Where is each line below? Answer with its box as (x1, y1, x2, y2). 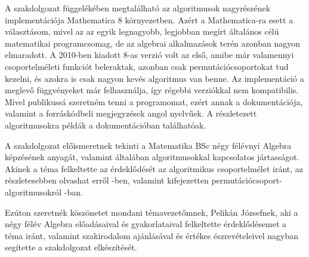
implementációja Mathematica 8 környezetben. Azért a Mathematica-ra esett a (5, 13, 293, 26)
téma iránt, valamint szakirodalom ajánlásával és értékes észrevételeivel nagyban (5, 229, 299, 241)
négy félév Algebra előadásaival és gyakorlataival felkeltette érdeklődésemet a (5, 218, 287, 230)
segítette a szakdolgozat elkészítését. (5, 241, 137, 253)
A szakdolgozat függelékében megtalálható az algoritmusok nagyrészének (5, 2, 271, 14)
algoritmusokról (5, 185, 62, 198)
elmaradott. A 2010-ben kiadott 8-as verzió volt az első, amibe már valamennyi (5, 48, 294, 61)
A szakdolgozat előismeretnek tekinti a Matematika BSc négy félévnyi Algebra (5, 139, 292, 151)
